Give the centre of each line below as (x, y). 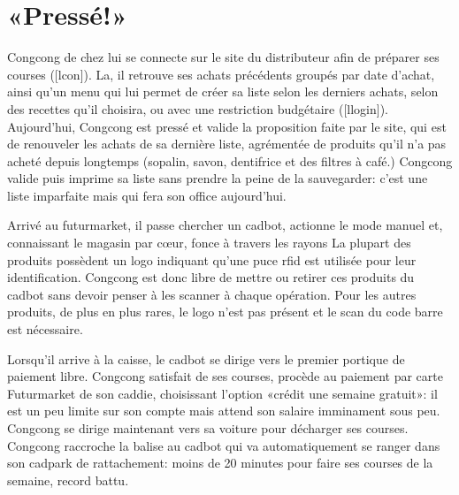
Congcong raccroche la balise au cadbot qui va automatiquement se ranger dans (224, 445)
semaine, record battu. (68, 480)
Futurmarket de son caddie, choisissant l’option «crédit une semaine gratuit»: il (222, 393)
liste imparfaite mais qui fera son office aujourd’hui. (147, 195)
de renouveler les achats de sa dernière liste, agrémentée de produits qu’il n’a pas (227, 144)
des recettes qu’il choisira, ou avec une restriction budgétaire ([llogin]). (198, 108)
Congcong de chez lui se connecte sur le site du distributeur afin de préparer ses (223, 57)
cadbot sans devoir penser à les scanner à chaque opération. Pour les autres (212, 294)
